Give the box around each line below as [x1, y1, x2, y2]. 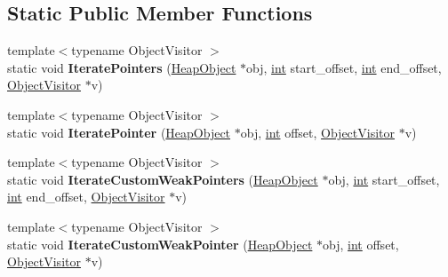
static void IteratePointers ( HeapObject [7, 58, 236, 76]
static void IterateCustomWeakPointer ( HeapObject [7, 234, 313, 253]
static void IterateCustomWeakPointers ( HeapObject [7, 170, 318, 188]
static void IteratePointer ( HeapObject [7, 123, 231, 141]
